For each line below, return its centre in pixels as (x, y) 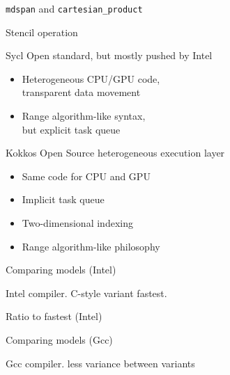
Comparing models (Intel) (61, 270)
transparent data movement (81, 92)
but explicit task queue (71, 129)
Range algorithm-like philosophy (91, 246)
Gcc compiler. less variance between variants (100, 363)
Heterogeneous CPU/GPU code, (91, 78)
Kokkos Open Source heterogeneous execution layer (115, 153)
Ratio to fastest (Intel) (54, 316)
